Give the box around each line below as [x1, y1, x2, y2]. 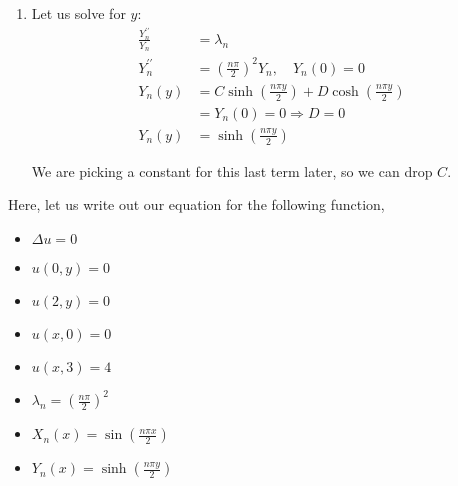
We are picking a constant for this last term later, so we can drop [31, 160, 433, 181]
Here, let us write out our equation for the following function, [8, 194, 385, 215]
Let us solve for [31, 3, 126, 23]
